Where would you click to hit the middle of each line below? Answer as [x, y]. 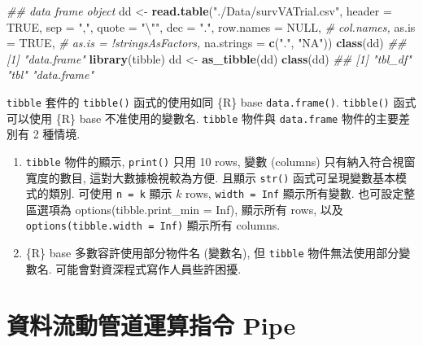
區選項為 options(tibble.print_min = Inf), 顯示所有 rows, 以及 [184, 209]
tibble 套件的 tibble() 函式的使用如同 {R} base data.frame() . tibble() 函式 [211, 101]
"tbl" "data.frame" [50, 74]
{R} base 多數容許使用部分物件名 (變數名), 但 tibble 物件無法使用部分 [212, 253]
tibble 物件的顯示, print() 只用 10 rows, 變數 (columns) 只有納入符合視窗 [220, 161]
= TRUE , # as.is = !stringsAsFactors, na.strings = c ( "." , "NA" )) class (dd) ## [207, 43]
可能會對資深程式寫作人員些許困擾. [148, 268]
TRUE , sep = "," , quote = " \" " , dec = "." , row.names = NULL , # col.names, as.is [211, 26]
